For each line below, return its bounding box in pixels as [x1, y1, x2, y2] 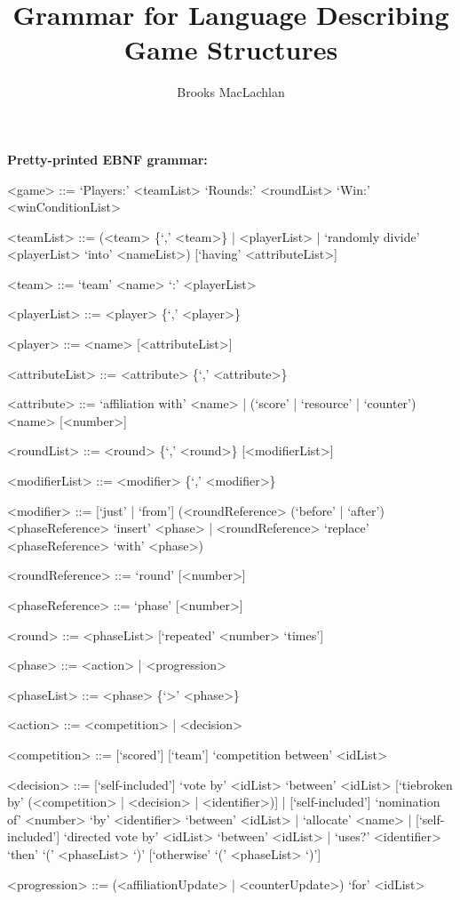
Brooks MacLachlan [177, 83, 285, 101]
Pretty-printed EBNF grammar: [7, 149, 208, 168]
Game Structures [123, 31, 338, 68]
